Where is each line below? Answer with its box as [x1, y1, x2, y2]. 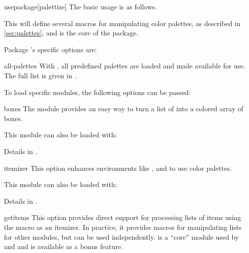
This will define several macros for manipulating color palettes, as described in [4, 18, 241, 28]
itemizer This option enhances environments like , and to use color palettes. [4, 162, 232, 173]
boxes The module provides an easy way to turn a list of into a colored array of [4, 103, 244, 114]
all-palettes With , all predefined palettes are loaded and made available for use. [4, 61, 246, 71]
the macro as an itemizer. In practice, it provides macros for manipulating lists [4, 221, 242, 232]
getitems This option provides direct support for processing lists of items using [4, 212, 241, 222]
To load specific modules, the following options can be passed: [4, 87, 191, 97]
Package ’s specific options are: [4, 44, 97, 54]
